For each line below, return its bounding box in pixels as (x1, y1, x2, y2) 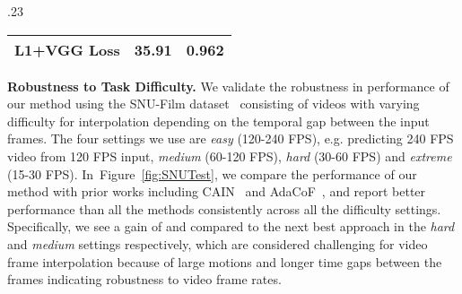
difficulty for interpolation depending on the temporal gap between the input (7, 111, 430, 130)
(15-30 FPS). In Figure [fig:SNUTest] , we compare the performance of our (7, 164, 417, 183)
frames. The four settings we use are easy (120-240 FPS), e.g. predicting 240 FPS (7, 129, 454, 148)
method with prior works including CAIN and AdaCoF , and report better (7, 182, 426, 201)
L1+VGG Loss (14, 39, 120, 60)
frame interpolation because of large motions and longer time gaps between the (7, 252, 442, 271)
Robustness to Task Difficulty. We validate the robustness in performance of (7, 76, 449, 95)
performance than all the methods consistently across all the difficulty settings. (7, 199, 441, 218)
